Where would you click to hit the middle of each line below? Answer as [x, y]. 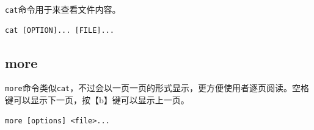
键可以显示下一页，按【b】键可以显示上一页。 [97, 100]
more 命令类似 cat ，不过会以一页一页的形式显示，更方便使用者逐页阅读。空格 [157, 88]
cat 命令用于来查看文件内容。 [63, 9]
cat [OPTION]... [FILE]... [60, 30]
